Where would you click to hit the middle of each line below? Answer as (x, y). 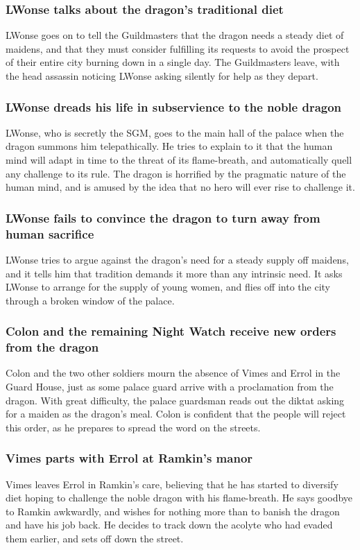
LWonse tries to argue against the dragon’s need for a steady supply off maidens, (177, 259)
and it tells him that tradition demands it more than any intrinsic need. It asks (174, 273)
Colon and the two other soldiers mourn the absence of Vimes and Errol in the (173, 373)
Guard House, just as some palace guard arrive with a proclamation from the (170, 387)
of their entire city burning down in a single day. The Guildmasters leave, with (173, 62)
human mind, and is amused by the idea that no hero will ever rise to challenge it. (180, 187)
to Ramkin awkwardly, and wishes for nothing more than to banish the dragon (173, 511)
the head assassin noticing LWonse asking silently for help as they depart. (162, 76)
